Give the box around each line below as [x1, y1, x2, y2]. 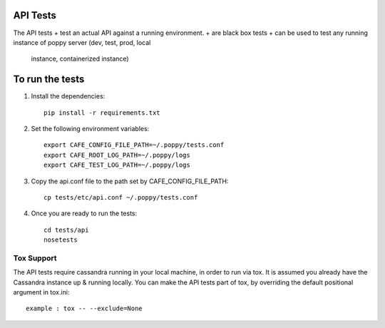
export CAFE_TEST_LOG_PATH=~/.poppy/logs [43, 161, 190, 169]
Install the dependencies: [31, 92, 106, 101]
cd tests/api [43, 225, 89, 234]
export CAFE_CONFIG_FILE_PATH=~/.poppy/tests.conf [43, 141, 225, 149]
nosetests [43, 236, 78, 244]
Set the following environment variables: [31, 124, 150, 133]
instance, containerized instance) [31, 54, 129, 63]
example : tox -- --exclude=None [26, 304, 143, 313]
